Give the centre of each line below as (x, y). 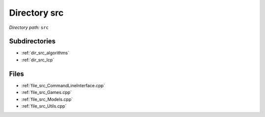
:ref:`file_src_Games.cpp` (47, 93)
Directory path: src (29, 27)
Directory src (36, 13)
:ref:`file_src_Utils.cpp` (44, 106)
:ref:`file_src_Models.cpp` (47, 99)
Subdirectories (32, 41)
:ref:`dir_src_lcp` (38, 60)
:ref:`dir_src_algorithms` (45, 53)
